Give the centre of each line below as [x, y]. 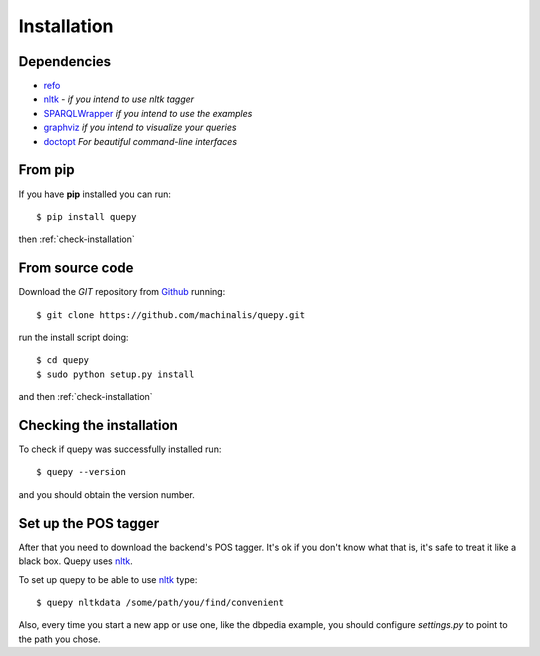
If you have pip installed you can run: [95, 194]
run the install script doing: [73, 337]
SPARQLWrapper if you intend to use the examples [148, 113]
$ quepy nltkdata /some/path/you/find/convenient [160, 602]
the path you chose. [59, 639]
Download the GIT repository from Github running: [122, 292]
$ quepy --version [81, 472]
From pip [46, 170]
